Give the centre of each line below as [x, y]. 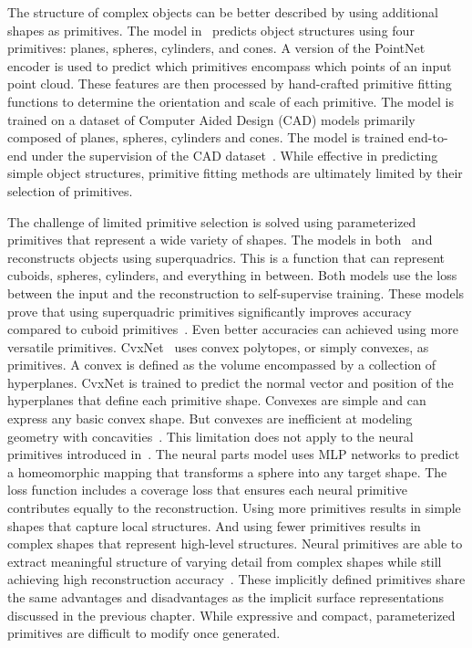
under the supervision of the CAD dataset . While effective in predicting [235, 155]
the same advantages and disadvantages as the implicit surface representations [226, 597]
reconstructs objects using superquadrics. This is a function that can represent [226, 257]
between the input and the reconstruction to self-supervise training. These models [236, 293]
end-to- [428, 137]
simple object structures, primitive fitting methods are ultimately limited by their [235, 173]
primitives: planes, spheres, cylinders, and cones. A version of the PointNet [216, 48]
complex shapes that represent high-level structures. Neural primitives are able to [235, 543]
